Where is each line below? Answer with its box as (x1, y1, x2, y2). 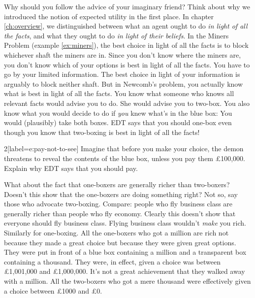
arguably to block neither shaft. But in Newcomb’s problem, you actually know (4, 78, 243, 89)
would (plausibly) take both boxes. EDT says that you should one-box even (4, 117, 232, 128)
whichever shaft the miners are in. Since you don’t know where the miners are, (4, 49, 241, 60)
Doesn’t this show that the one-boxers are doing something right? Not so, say (4, 189, 238, 199)
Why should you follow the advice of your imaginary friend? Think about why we (4, 1, 250, 11)
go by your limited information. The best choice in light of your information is (4, 69, 240, 79)
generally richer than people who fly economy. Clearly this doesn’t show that (4, 208, 236, 218)
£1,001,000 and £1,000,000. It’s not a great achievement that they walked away (4, 266, 245, 276)
